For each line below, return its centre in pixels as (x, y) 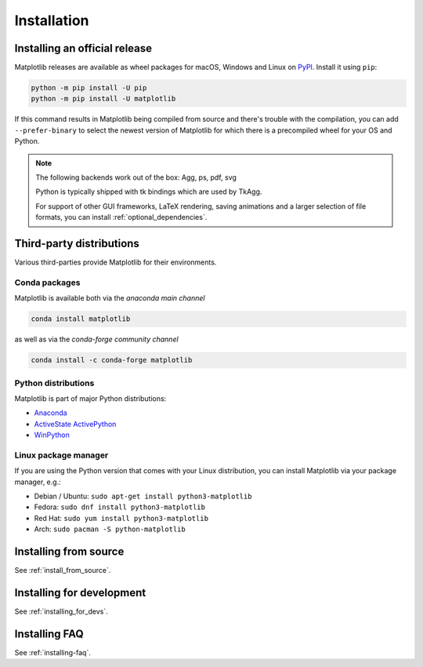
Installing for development (80, 592)
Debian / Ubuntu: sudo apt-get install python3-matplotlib (143, 496)
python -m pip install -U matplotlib (103, 99)
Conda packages (47, 282)
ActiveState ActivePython (75, 424)
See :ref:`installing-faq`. (53, 652)
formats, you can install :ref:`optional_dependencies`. (121, 217)
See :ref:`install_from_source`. (63, 570)
